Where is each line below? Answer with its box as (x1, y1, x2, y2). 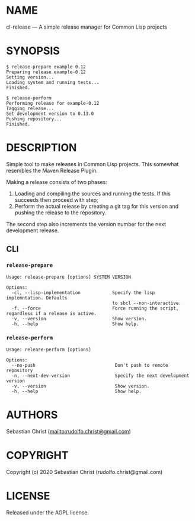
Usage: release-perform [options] (6, 347, 92, 352)
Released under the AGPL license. (6, 508, 89, 516)
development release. (6, 227, 59, 234)
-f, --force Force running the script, (11, 305, 179, 311)
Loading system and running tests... (6, 79, 100, 85)
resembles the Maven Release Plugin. (6, 167, 98, 174)
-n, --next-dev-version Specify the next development (11, 373, 190, 379)
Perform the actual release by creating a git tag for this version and (14, 202, 179, 210)
